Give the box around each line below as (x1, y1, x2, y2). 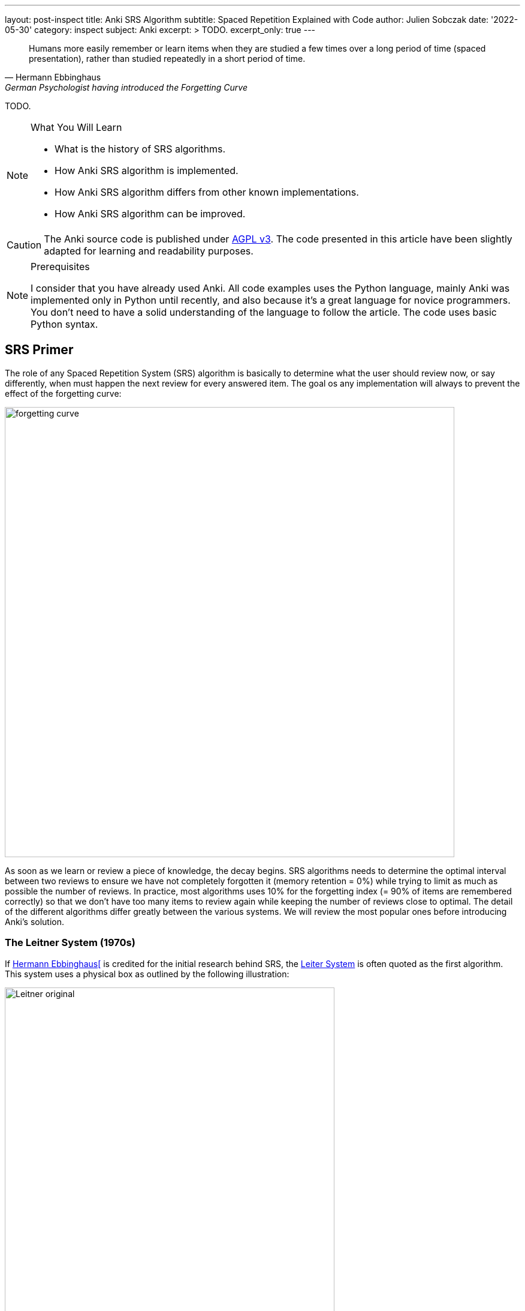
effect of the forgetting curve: (5, 388, 122, 399)
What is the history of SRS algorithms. (55, 143, 225, 155)
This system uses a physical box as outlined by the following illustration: (5, 968, 289, 979)
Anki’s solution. (5, 916, 65, 927)
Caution (7, 239, 42, 251)
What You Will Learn (31, 121, 122, 133)
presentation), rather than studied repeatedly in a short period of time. (29, 53, 306, 64)
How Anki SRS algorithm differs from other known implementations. (55, 186, 359, 198)
